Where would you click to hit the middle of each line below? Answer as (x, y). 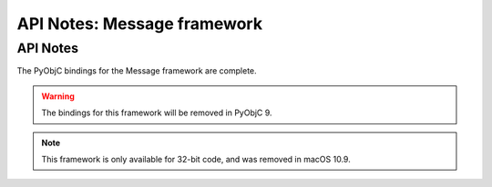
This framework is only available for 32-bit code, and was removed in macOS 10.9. (196, 159)
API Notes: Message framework (140, 24)
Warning (58, 96)
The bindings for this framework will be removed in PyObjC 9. (157, 113)
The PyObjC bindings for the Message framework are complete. (137, 71)
